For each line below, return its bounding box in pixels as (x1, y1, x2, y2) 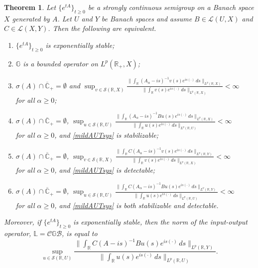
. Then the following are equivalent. (48, 23, 156, 33)
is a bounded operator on (23, 58, 98, 68)
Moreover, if (4, 217, 41, 227)
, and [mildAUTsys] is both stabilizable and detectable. (54, 200, 219, 210)
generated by (12, 13, 50, 23)
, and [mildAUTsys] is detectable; (54, 165, 155, 175)
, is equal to (62, 228, 98, 239)
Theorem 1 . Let (4, 2, 56, 12)
